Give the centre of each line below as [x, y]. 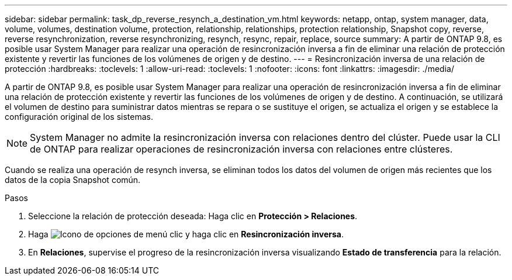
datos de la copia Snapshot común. [73, 180]
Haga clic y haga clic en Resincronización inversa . [186, 234]
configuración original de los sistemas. [79, 117]
